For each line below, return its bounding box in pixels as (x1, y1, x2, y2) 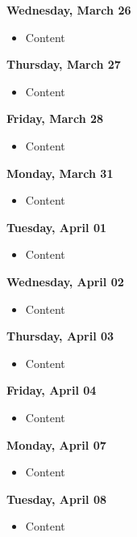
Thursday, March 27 (6, 56, 121, 73)
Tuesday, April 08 (6, 490, 106, 507)
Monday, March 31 (6, 164, 114, 181)
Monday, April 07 (6, 436, 106, 453)
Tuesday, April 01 (6, 218, 106, 235)
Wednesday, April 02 (6, 273, 124, 290)
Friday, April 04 (6, 382, 97, 399)
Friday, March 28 (6, 110, 104, 127)
